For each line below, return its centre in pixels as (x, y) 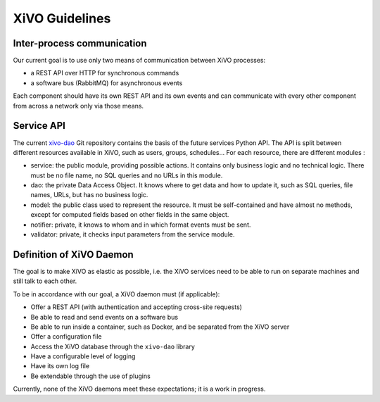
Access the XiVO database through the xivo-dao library (113, 346)
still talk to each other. (45, 281)
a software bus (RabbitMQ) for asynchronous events (107, 83)
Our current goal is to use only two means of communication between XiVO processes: (139, 61)
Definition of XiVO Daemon (73, 255)
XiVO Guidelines (62, 18)
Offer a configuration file (66, 337)
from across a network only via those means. (78, 106)
